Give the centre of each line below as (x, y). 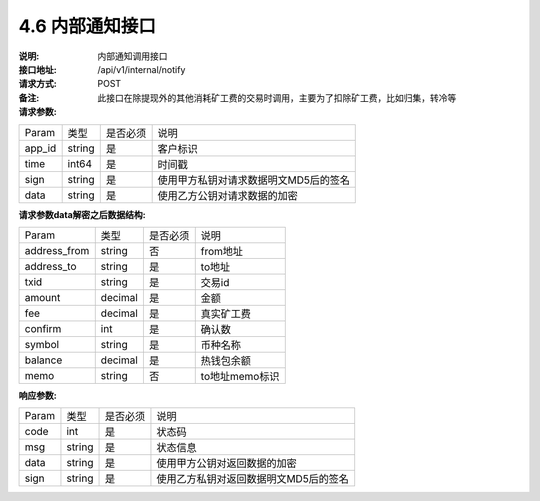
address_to (50, 266)
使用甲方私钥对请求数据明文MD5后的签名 (253, 180)
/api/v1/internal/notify (141, 69)
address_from (57, 250)
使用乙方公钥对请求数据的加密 (228, 195)
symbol (42, 344)
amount (42, 297)
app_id (40, 148)
